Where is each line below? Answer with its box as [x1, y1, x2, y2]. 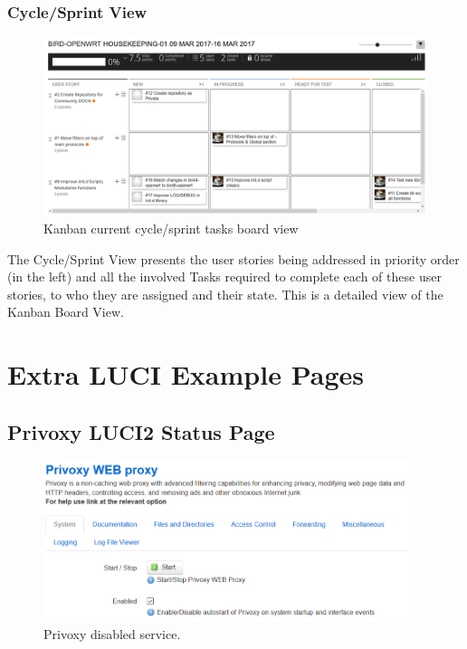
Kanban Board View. [7, 302, 124, 321]
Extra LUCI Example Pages [7, 356, 364, 393]
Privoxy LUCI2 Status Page [7, 417, 275, 445]
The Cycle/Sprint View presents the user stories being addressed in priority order [7, 249, 460, 268]
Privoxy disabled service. [43, 625, 181, 644]
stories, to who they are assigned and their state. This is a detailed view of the [7, 284, 443, 303]
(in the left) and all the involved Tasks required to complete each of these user [7, 267, 442, 286]
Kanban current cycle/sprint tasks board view [43, 218, 299, 237]
